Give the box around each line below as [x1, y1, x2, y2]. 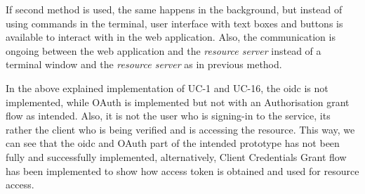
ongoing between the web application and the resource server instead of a [6, 43, 321, 58]
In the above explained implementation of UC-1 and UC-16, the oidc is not [6, 80, 328, 95]
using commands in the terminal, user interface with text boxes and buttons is [6, 15, 343, 30]
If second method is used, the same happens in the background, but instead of [6, 2, 343, 16]
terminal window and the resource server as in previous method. [6, 57, 282, 72]
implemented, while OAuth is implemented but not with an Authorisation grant [6, 94, 350, 109]
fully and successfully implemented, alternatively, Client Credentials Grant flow [6, 149, 347, 164]
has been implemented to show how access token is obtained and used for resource [6, 163, 359, 178]
